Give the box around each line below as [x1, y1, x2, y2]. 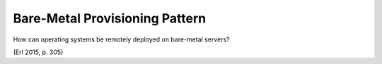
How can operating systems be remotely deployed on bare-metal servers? [13, 35, 230, 44]
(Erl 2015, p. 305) [13, 48, 64, 56]
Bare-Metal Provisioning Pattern [13, 11, 207, 26]
